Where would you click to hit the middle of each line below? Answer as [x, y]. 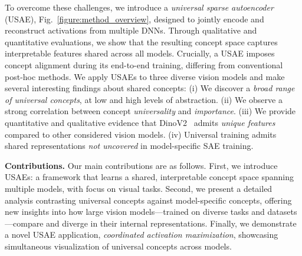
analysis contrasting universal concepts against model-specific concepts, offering [148, 200]
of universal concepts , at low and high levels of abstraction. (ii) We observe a [144, 99]
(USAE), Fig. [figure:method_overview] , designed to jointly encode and [134, 19]
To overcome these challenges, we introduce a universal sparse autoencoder [139, 7]
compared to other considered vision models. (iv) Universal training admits [141, 134]
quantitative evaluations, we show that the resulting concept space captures [141, 41]
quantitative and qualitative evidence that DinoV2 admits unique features [140, 122]
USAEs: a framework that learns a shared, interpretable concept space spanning [150, 177]
